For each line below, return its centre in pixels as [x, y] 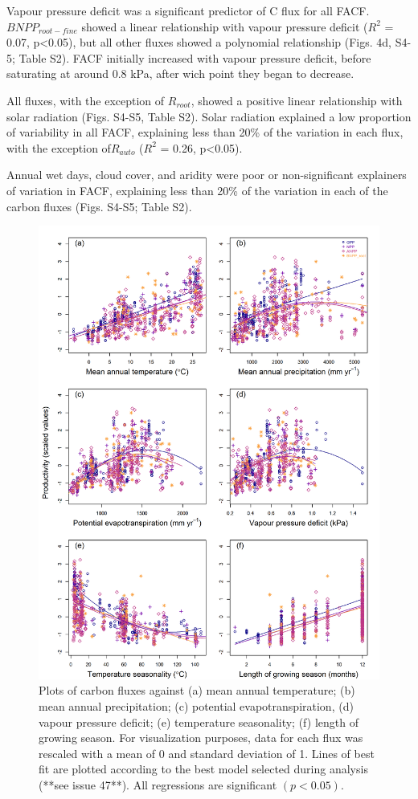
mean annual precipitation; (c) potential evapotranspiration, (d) [196, 705]
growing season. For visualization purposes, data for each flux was [201, 738]
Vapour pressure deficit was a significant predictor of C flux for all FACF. [188, 10]
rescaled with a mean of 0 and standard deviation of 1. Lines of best [207, 753]
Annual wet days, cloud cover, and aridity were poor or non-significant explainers [207, 175]
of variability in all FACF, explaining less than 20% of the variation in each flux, [205, 132]
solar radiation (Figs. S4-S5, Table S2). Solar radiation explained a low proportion [209, 116]
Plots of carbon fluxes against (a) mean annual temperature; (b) [197, 690]
